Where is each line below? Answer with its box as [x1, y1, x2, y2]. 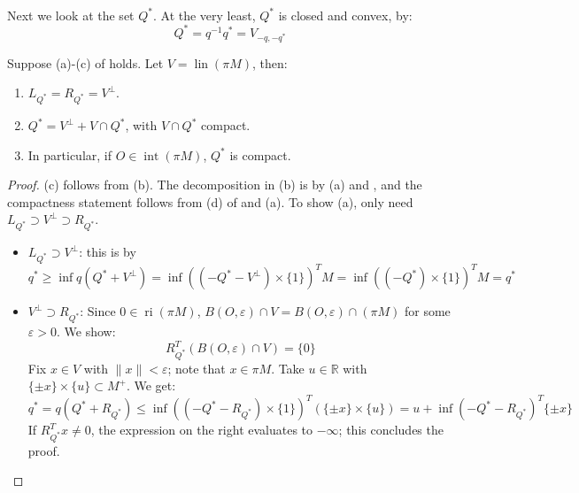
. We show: [56, 322, 116, 341]
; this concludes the [338, 420, 444, 439]
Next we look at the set [7, 5, 135, 24]
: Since [80, 302, 116, 320]
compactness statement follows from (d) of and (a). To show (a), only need [7, 192, 413, 211]
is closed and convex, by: [278, 5, 413, 24]
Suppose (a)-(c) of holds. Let [7, 53, 164, 72]
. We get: [126, 376, 176, 395]
